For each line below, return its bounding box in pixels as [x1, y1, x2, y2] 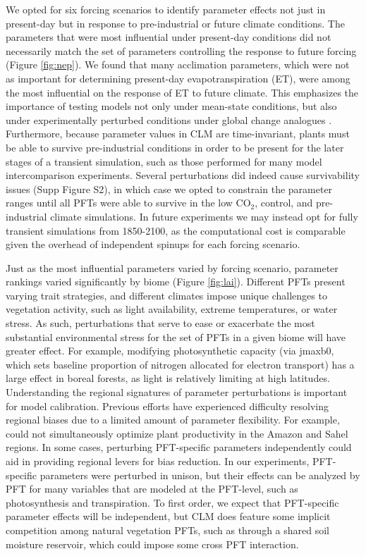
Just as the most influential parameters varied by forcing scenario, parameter [6, 260, 338, 275]
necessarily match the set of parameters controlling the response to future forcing [6, 43, 357, 58]
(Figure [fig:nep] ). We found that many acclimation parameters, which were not [6, 57, 350, 72]
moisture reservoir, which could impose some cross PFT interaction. [6, 536, 299, 551]
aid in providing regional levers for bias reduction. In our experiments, [6, 454, 310, 468]
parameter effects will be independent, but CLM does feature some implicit [6, 509, 331, 524]
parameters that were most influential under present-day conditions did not [6, 30, 331, 44]
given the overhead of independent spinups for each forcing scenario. [6, 237, 300, 252]
